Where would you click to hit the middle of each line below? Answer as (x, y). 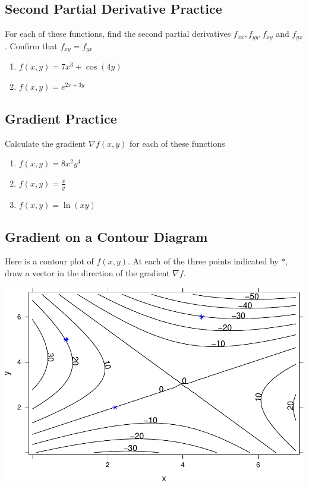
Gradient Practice (61, 118)
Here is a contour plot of (49, 261)
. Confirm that (31, 45)
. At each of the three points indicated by (203, 261)
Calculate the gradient (45, 143)
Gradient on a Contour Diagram (106, 236)
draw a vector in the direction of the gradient (87, 272)
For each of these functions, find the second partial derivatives (118, 34)
